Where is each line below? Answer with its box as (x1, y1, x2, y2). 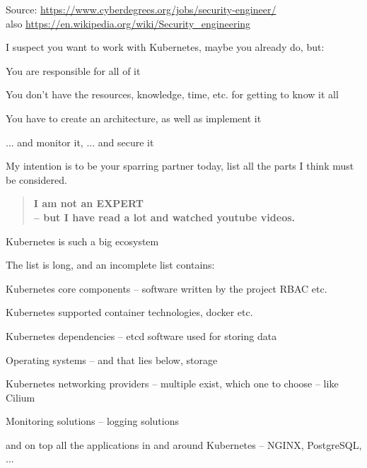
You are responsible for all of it (6, 63, 141, 78)
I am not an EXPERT (33, 196, 144, 211)
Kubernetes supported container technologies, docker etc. (6, 305, 253, 320)
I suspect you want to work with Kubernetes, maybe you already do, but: (6, 40, 325, 54)
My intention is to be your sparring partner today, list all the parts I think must (6, 158, 354, 173)
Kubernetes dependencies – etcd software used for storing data (6, 328, 277, 343)
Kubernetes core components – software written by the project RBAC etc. (6, 281, 327, 296)
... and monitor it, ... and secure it (6, 134, 154, 149)
